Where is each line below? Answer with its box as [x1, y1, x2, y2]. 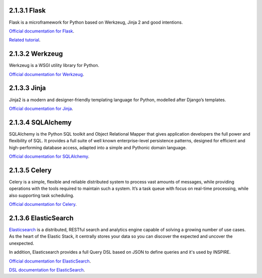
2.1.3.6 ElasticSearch [9, 214, 74, 222]
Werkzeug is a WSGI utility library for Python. [9, 62, 99, 68]
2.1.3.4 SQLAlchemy [9, 118, 72, 126]
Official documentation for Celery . [9, 201, 77, 207]
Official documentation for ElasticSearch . [9, 258, 91, 264]
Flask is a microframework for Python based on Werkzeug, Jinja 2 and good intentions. [9, 19, 183, 25]
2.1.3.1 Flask [9, 6, 46, 15]
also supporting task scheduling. [9, 192, 75, 198]
